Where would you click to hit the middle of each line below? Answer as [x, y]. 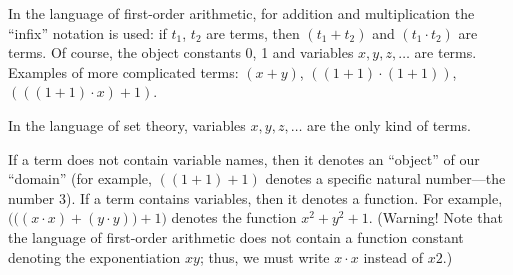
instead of [393, 256]
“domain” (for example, [80, 178]
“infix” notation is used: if [87, 32]
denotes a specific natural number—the [385, 178]
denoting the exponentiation [94, 256]
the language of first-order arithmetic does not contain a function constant [236, 236]
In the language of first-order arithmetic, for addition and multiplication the [241, 13]
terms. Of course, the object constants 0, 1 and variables [181, 52]
